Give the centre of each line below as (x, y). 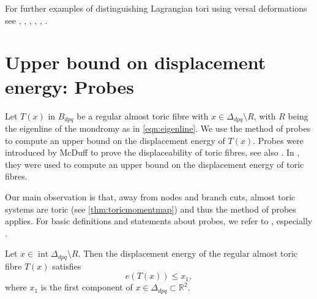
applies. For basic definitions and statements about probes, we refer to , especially (159, 221)
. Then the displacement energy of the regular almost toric (188, 253)
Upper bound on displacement (136, 62)
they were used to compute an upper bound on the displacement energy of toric (155, 164)
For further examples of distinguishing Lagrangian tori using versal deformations (156, 8)
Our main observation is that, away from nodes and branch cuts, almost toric (150, 196)
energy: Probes (70, 86)
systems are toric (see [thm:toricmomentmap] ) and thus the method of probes (151, 209)
